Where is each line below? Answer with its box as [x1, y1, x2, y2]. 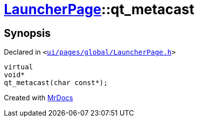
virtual [4, 63, 33, 71]
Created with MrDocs [4, 93, 73, 102]
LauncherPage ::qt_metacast [4, 1, 195, 18]
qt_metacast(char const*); [4, 79, 108, 87]
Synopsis [4, 27, 51, 39]
